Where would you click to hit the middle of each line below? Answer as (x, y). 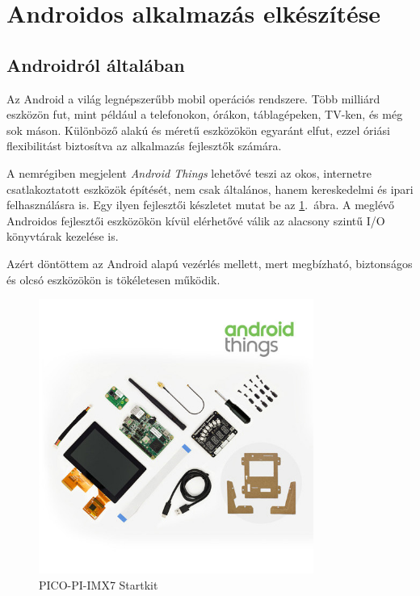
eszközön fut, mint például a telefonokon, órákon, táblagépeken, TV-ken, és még (205, 114)
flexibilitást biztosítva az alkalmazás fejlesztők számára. (144, 146)
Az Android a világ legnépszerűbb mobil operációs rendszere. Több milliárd (193, 98)
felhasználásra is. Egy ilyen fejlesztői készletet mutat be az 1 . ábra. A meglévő (201, 205)
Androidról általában (96, 64)
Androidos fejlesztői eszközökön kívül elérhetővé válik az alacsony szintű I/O (196, 220)
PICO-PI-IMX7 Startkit (99, 584)
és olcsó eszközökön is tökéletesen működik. (113, 279)
